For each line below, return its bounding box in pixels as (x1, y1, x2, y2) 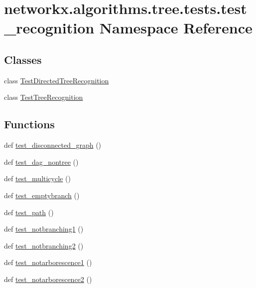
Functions (4, 116, 55, 132)
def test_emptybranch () (4, 190, 80, 200)
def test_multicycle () (4, 173, 71, 184)
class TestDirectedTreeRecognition (4, 75, 109, 85)
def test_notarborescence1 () (4, 257, 92, 268)
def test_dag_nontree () (4, 156, 79, 167)
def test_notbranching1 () (4, 224, 84, 234)
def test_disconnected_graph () (4, 140, 102, 150)
